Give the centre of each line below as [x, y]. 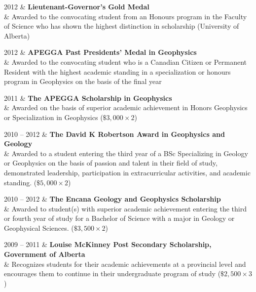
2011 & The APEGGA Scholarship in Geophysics [88, 98]
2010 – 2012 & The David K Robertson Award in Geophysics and [114, 134]
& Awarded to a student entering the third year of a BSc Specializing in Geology [126, 153]
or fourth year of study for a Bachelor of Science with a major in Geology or [119, 218]
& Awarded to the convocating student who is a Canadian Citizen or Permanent [126, 62]
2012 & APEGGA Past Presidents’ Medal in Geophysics [100, 52]
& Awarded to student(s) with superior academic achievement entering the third [125, 208]
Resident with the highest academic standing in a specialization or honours [117, 71]
